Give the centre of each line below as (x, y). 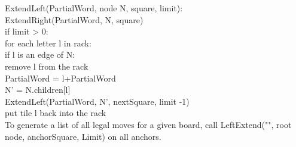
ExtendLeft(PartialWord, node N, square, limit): (94, 8)
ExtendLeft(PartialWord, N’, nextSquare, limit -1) (97, 101)
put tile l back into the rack (56, 113)
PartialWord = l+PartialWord (60, 78)
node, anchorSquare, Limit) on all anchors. (83, 136)
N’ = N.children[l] (38, 90)
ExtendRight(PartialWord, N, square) (74, 19)
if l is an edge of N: (40, 54)
